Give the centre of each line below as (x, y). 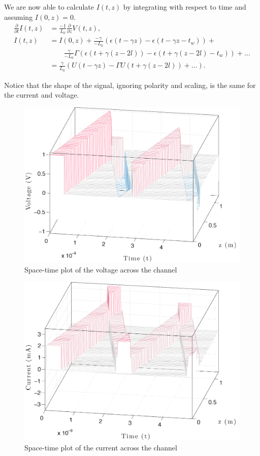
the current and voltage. (42, 95)
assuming (19, 17)
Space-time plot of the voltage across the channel (101, 270)
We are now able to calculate (49, 7)
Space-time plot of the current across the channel (101, 448)
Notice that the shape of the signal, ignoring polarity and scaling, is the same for (130, 85)
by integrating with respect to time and (185, 7)
